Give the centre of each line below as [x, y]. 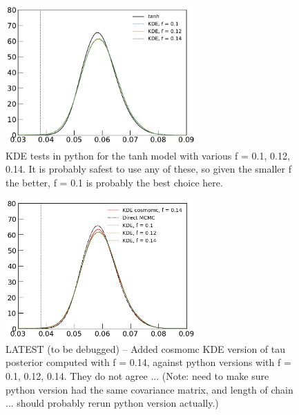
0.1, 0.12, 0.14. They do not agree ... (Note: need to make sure [137, 375]
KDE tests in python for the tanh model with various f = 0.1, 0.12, [148, 155]
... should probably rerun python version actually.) [112, 403]
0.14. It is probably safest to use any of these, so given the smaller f [148, 169]
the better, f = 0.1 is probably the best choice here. [114, 182]
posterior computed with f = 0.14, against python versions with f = [148, 362]
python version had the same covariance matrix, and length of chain [149, 389]
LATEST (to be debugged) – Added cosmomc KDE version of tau [146, 348]
